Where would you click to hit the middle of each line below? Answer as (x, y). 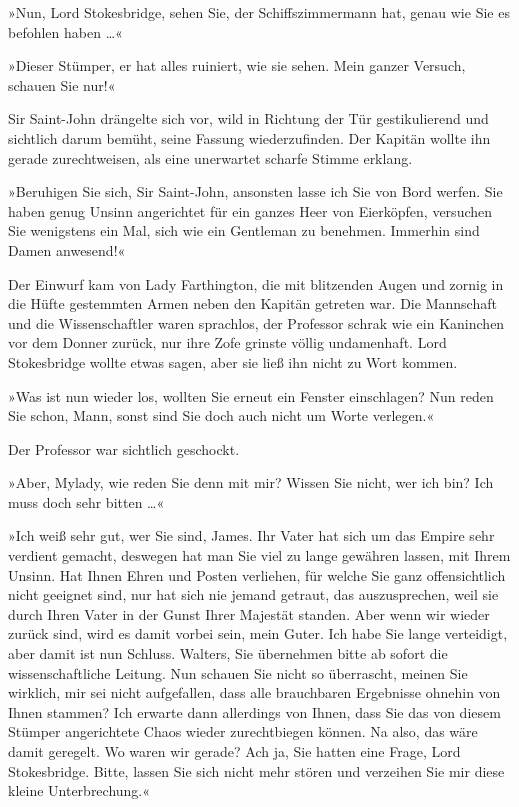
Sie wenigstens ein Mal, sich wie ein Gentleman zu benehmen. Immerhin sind (244, 230)
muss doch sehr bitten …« (86, 501)
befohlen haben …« (65, 31)
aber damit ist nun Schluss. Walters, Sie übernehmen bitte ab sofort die (228, 653)
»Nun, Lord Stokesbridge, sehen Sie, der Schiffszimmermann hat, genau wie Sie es (259, 12)
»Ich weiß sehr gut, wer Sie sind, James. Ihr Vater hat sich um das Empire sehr (251, 535)
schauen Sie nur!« (62, 84)
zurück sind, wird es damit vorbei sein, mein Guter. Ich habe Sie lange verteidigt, (258, 633)
